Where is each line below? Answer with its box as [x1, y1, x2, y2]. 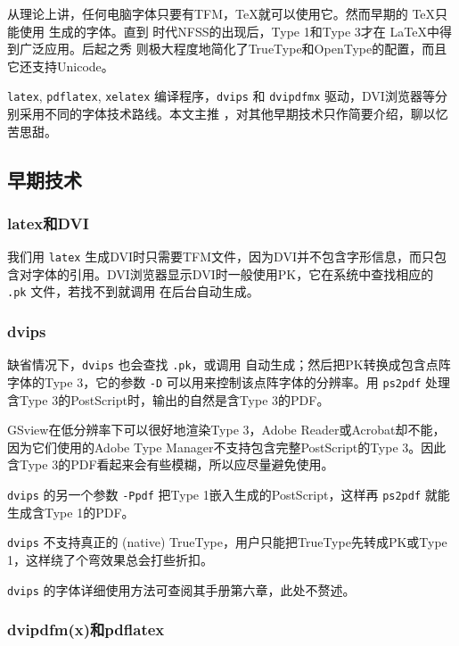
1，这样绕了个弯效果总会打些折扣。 [7, 550, 213, 568]
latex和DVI [7, 211, 89, 234]
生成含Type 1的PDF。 [7, 502, 135, 521]
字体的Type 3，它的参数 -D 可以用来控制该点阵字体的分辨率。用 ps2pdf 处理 [7, 373, 451, 391]
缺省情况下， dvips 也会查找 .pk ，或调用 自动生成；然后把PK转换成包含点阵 [7, 355, 451, 374]
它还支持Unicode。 [7, 56, 114, 75]
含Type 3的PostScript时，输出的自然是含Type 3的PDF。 [7, 390, 330, 409]
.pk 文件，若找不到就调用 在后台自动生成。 [7, 282, 259, 301]
